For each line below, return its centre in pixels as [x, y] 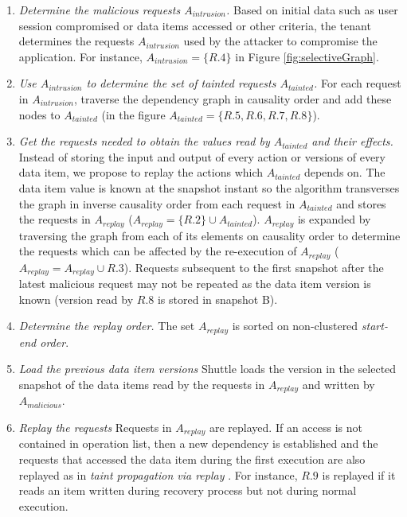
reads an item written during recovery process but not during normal [188, 490]
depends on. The [344, 172]
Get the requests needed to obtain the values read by [144, 141]
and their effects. [352, 141]
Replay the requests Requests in [95, 427]
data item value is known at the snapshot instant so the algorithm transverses [209, 187]
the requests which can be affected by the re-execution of [158, 251]
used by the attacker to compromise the [280, 41]
